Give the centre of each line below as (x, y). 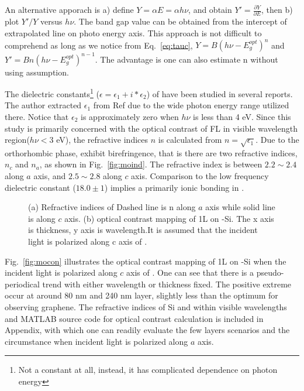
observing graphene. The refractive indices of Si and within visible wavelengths (146, 307)
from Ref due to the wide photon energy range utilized (191, 105)
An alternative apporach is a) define (69, 9)
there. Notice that (37, 116)
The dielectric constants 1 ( (52, 93)
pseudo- (270, 272)
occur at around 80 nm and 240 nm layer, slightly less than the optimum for (141, 295)
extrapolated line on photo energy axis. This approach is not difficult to (133, 32)
